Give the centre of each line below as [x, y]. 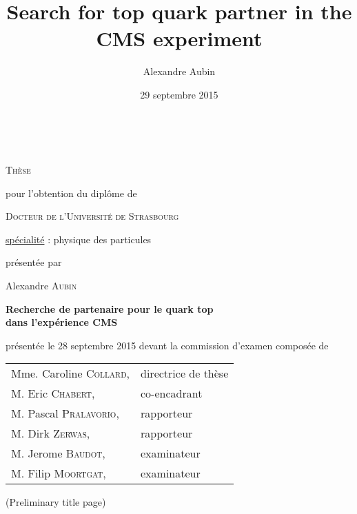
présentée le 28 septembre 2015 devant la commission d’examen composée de [167, 345]
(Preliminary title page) [56, 502]
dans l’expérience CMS [62, 322]
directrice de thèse [185, 373]
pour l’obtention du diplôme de [71, 193]
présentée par [34, 262]
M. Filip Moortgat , [59, 473]
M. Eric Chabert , [53, 393]
